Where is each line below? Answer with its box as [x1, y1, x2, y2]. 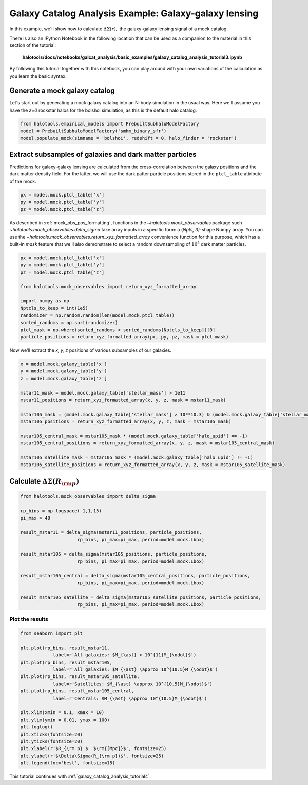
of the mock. [9, 178, 36, 184]
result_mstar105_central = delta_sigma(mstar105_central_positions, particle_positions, [20, 573, 251, 579]
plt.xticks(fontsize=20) [20, 731, 83, 737]
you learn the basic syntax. [9, 73, 67, 79]
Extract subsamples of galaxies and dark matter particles [9, 150, 197, 159]
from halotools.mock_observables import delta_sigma [20, 494, 156, 499]
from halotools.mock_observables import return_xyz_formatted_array [20, 283, 197, 290]
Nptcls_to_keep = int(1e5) [20, 305, 88, 311]
